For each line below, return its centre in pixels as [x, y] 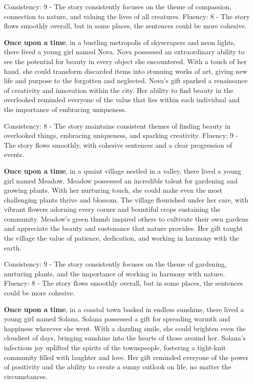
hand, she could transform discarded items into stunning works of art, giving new [126, 71]
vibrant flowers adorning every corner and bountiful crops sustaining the [112, 209]
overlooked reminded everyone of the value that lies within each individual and [122, 100]
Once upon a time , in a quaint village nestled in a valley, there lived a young [123, 170]
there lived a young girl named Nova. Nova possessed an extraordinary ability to [124, 52]
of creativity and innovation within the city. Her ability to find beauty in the [119, 90]
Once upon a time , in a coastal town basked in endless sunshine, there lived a [124, 309]
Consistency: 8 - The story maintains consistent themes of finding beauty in [117, 125]
